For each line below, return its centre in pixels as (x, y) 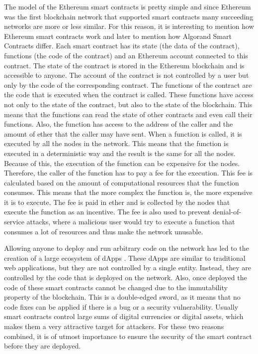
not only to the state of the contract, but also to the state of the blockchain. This (128, 104)
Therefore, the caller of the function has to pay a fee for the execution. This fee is (129, 173)
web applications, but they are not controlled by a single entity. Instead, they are (128, 267)
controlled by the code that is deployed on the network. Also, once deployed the (126, 277)
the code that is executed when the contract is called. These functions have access (129, 94)
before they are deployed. (43, 346)
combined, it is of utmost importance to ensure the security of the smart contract (128, 336)
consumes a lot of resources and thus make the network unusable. (104, 231)
